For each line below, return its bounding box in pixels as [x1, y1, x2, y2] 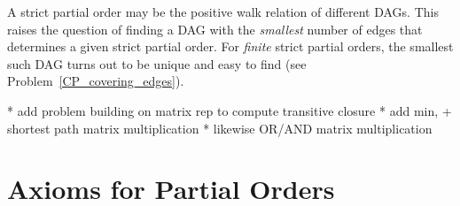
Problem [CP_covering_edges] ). [7, 72, 184, 90]
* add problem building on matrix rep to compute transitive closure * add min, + [7, 101, 452, 119]
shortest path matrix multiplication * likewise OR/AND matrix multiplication [7, 118, 433, 137]
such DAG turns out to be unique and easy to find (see [7, 54, 307, 72]
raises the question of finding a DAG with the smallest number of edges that [7, 19, 423, 38]
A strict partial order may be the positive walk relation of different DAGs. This [7, 3, 439, 20]
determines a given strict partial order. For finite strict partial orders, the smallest [7, 37, 454, 56]
